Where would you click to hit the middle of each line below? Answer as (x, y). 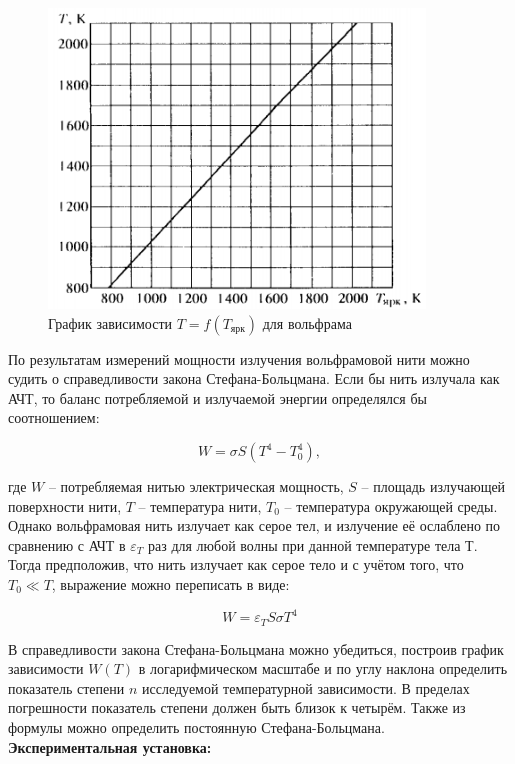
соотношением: (54, 417)
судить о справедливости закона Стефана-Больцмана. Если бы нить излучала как (254, 378)
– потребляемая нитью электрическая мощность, (196, 486)
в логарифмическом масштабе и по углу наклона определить (323, 668)
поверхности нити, (65, 505)
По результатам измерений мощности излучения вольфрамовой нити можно (239, 358)
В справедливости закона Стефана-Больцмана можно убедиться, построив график (256, 648)
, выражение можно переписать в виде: (170, 584)
